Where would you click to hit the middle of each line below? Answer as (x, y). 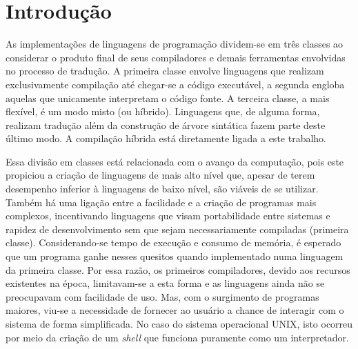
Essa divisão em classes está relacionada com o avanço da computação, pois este (175, 161)
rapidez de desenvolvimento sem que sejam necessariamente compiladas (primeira (177, 229)
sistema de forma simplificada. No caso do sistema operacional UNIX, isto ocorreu (179, 323)
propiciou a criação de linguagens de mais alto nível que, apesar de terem (160, 175)
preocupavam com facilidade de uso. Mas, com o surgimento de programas (162, 296)
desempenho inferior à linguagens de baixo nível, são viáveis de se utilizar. (162, 189)
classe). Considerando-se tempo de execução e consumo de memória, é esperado (173, 242)
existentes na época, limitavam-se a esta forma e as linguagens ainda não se (165, 283)
